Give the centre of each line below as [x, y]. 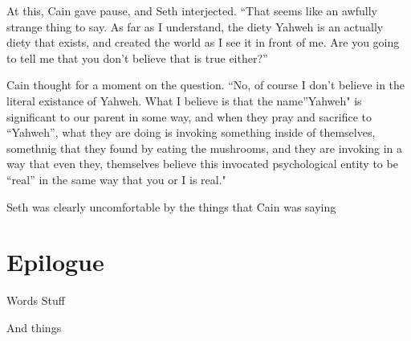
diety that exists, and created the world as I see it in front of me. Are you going [203, 42]
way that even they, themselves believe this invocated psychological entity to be [202, 164]
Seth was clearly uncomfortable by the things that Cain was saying [171, 206]
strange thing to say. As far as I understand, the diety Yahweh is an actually [195, 26]
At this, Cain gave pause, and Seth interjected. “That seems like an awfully [192, 10]
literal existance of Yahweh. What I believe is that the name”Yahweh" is [184, 100]
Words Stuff [36, 300]
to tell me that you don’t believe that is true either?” [137, 58]
